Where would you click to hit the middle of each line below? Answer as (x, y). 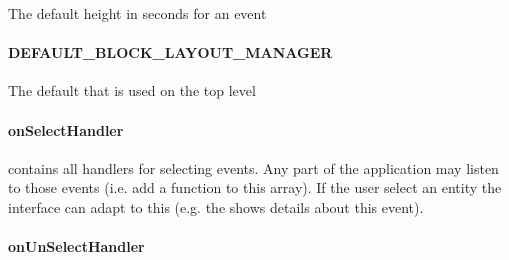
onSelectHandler (66, 129)
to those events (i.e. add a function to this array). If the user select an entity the (255, 187)
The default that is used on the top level (132, 90)
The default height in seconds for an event (137, 13)
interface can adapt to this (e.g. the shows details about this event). (216, 206)
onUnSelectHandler (76, 246)
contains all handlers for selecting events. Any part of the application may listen (253, 167)
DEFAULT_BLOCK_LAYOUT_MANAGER (170, 52)
